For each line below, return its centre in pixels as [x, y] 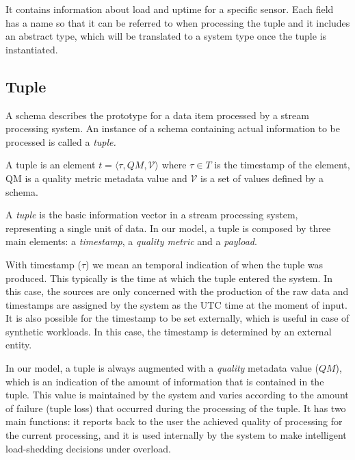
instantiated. [32, 49]
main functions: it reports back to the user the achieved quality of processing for [174, 421]
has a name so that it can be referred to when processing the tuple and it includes [178, 22]
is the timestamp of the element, [282, 165]
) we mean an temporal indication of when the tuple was [205, 264]
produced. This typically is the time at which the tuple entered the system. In [169, 278]
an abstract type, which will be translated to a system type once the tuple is [166, 36]
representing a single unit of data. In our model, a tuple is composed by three [168, 228]
